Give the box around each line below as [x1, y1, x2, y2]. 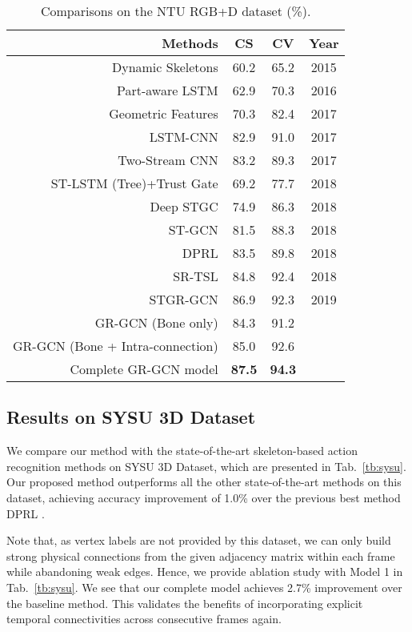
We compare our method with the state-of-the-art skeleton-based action [6, 442, 358, 459]
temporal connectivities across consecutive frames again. [6, 610, 282, 627]
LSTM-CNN [149, 127, 218, 146]
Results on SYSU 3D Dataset [6, 405, 256, 429]
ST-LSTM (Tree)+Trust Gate [50, 174, 218, 192]
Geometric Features [109, 104, 218, 123]
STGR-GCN [149, 290, 218, 308]
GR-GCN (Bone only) [94, 313, 218, 332]
